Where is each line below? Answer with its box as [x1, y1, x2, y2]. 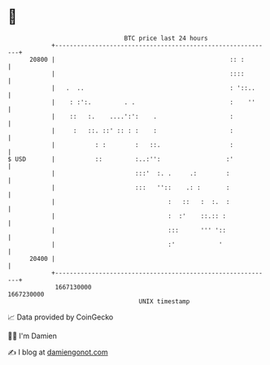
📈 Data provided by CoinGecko [7, 312, 114, 322]
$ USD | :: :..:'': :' [7, 154, 233, 163]
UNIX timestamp [138, 297, 190, 306]
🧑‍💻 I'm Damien [7, 331, 58, 341]
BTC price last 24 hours [124, 34, 208, 42]
